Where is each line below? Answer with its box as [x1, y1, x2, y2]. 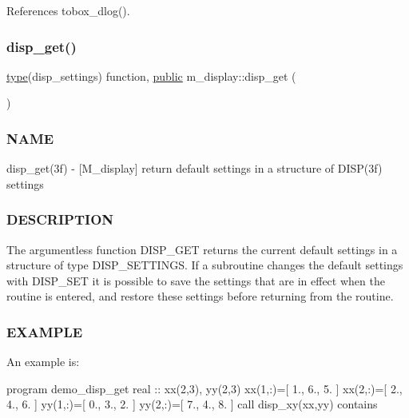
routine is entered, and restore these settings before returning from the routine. [6, 288, 394, 305]
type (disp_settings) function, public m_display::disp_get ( [6, 67, 296, 84]
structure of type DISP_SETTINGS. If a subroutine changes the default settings [6, 257, 403, 273]
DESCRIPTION [6, 209, 114, 229]
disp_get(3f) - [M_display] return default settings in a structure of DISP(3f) [6, 160, 383, 177]
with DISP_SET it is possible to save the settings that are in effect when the [6, 272, 385, 289]
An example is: [6, 353, 80, 370]
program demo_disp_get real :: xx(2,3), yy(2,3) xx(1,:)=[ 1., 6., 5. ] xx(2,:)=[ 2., [6, 380, 403, 396]
